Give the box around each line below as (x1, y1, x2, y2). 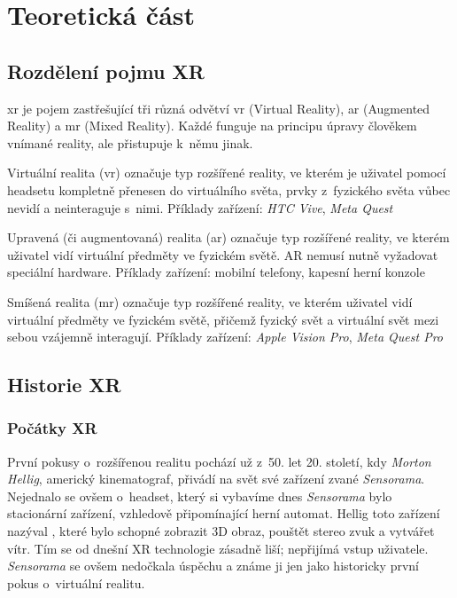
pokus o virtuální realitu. (7, 573, 145, 592)
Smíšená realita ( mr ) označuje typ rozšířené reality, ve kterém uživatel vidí (7, 292, 413, 311)
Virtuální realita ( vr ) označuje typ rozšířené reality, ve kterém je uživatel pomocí (7, 163, 446, 182)
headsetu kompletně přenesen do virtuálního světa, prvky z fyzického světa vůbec (7, 180, 451, 199)
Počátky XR (7, 417, 97, 439)
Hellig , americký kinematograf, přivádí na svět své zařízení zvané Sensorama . (7, 469, 425, 488)
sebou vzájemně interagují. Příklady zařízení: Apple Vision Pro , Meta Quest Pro (7, 327, 443, 346)
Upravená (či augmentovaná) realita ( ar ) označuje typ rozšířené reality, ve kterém (7, 228, 450, 247)
